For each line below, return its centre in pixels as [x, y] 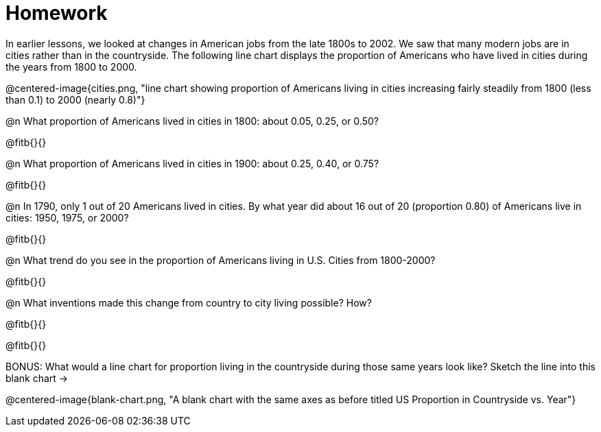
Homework [57, 13]
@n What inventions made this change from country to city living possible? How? [189, 302]
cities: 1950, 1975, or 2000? [67, 217]
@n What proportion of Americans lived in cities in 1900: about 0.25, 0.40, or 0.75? [192, 163]
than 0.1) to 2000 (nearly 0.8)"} [75, 99]
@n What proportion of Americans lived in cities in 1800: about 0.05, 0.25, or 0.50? [192, 121]
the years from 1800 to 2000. [71, 67]
